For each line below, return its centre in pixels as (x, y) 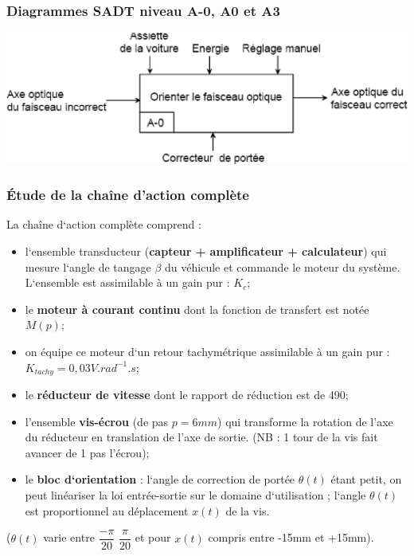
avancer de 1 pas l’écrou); (87, 452)
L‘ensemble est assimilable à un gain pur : (127, 282)
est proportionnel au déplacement (107, 510)
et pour (153, 537)
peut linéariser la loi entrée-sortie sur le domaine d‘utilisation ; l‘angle (195, 495)
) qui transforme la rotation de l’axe (305, 421)
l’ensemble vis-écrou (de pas (97, 421)
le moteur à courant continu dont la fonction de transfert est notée (197, 309)
